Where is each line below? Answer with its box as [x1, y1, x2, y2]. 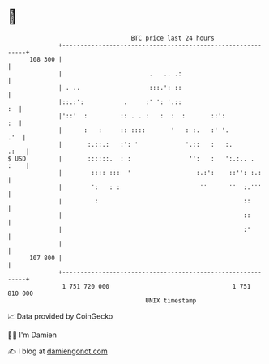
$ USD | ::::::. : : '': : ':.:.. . [7, 154, 254, 163]
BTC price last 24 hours [130, 34, 216, 42]
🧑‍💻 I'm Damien [7, 330, 58, 340]
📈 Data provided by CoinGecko [7, 311, 113, 321]
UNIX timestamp [145, 296, 197, 305]
